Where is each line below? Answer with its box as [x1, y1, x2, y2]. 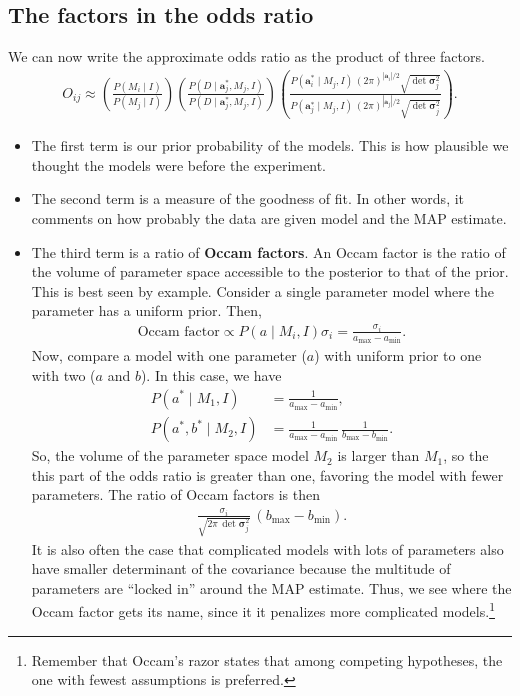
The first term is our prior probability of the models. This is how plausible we [31, 135, 509, 156]
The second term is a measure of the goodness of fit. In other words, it [31, 188, 465, 209]
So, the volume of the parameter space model [31, 445, 309, 466]
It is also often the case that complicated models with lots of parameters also [31, 538, 504, 559]
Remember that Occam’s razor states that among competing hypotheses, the [31, 649, 503, 670]
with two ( [31, 364, 96, 385]
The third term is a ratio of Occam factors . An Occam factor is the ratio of [31, 241, 506, 262]
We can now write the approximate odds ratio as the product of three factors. [8, 46, 485, 67]
